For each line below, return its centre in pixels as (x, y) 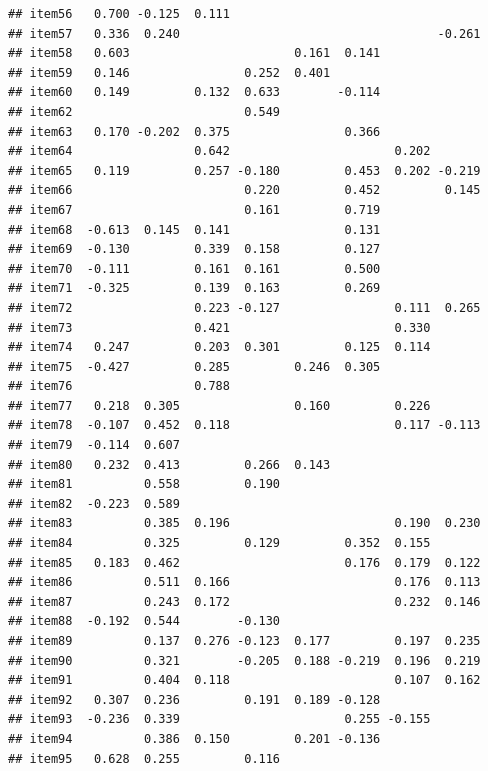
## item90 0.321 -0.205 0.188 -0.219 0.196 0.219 (244, 660)
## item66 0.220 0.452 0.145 (244, 190)
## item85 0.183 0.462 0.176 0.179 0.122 (244, 562)
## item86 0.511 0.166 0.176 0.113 (244, 582)
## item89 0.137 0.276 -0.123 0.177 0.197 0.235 (244, 641)
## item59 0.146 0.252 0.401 (169, 72)
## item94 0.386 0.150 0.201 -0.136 (194, 738)
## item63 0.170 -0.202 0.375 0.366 (194, 131)
